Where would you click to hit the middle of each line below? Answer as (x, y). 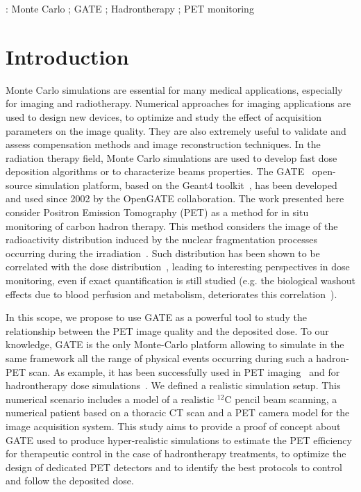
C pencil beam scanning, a (281, 399)
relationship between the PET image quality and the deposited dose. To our (167, 330)
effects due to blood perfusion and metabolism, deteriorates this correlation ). (171, 294)
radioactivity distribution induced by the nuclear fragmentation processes (161, 239)
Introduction (67, 56)
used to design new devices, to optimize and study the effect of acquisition (163, 116)
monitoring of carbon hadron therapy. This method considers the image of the (172, 225)
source (19, 184)
